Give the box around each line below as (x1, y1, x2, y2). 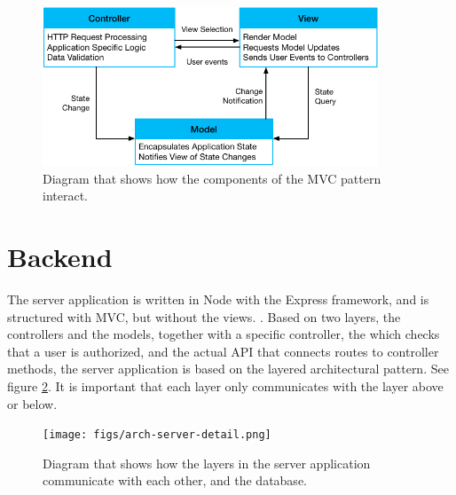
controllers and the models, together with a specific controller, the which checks (7, 325, 440, 343)
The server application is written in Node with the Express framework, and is (7, 290, 429, 309)
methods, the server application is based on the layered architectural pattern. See (7, 359, 449, 378)
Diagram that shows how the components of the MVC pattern (43, 169, 381, 187)
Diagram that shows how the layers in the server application (43, 453, 371, 472)
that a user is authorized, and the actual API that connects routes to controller (7, 342, 439, 360)
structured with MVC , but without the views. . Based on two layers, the (7, 307, 401, 326)
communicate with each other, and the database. (43, 471, 307, 490)
